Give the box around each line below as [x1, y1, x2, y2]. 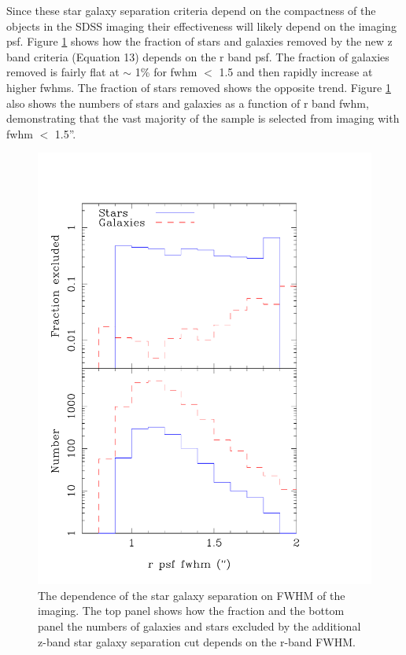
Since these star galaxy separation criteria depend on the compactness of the [6, 2, 376, 18]
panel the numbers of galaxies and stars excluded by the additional [38, 618, 361, 635]
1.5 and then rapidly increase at [219, 64, 373, 80]
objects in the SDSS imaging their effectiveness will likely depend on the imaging [6, 17, 397, 34]
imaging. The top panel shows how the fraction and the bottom [38, 602, 345, 619]
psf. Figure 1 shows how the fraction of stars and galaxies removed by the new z [6, 33, 393, 50]
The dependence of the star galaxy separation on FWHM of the [38, 587, 345, 603]
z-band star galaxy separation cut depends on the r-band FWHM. [38, 633, 356, 649]
